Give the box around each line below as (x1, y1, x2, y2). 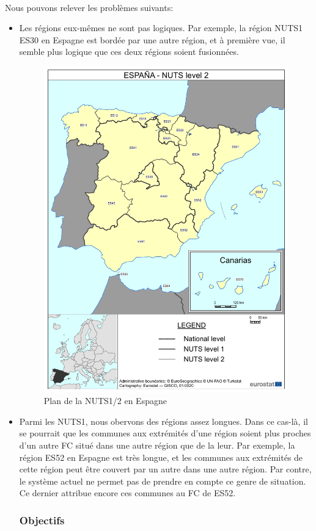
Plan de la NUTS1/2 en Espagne (43, 394, 167, 407)
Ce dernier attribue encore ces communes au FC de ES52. (19, 486, 236, 499)
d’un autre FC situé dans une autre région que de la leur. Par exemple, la (19, 438, 295, 451)
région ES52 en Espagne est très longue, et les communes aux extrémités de (19, 450, 303, 463)
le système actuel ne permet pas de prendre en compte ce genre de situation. (19, 474, 306, 487)
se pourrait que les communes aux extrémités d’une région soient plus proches (19, 427, 311, 439)
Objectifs (19, 512, 65, 527)
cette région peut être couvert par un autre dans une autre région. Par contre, (19, 463, 312, 475)
